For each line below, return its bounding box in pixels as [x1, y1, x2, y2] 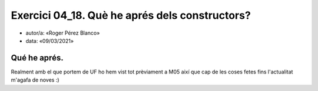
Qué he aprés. [11, 53, 64, 63]
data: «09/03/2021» [25, 37, 74, 44]
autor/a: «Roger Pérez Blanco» [25, 29, 100, 36]
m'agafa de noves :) [11, 76, 59, 83]
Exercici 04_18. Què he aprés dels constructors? [11, 9, 251, 22]
